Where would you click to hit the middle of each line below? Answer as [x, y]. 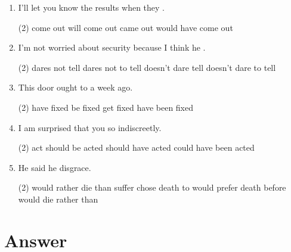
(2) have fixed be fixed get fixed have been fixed [106, 107]
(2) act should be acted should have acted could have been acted [136, 147]
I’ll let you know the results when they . [91, 7]
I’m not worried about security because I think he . [112, 47]
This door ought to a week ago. [75, 87]
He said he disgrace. [55, 167]
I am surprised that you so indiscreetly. [90, 127]
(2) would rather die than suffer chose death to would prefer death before [152, 187]
